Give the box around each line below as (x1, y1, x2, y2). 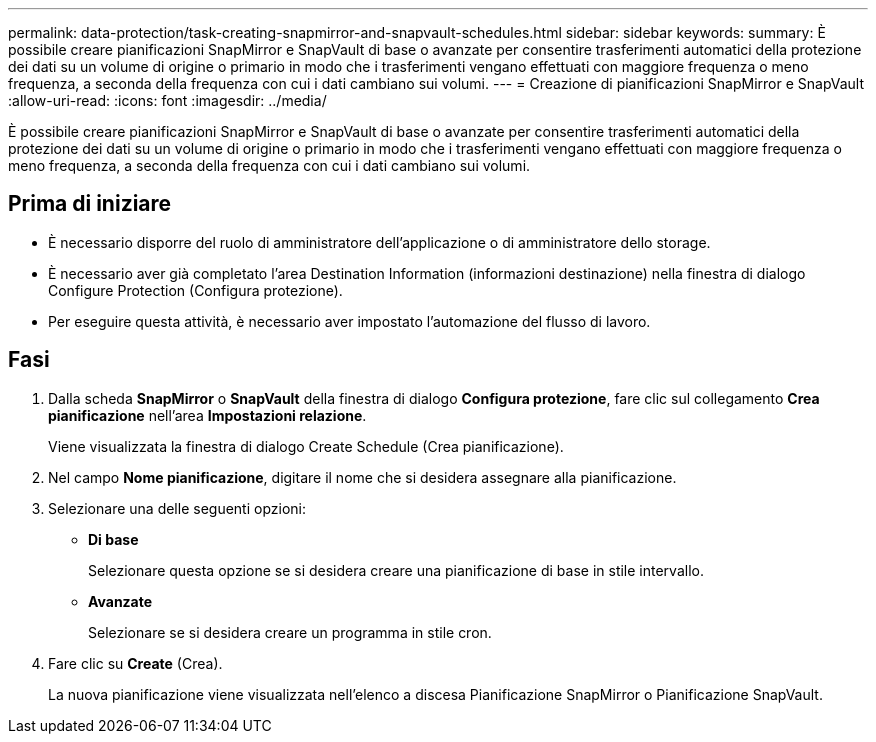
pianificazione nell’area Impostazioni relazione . (48, 406, 367, 424)
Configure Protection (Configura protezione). (48, 281, 343, 299)
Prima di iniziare (8, 191, 172, 217)
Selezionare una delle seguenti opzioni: (48, 499, 306, 517)
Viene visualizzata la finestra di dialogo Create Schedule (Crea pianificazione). (48, 437, 564, 455)
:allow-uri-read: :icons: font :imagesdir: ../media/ (8, 92, 327, 109)
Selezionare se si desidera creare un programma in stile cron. (88, 623, 492, 641)
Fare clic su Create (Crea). (48, 654, 223, 672)
